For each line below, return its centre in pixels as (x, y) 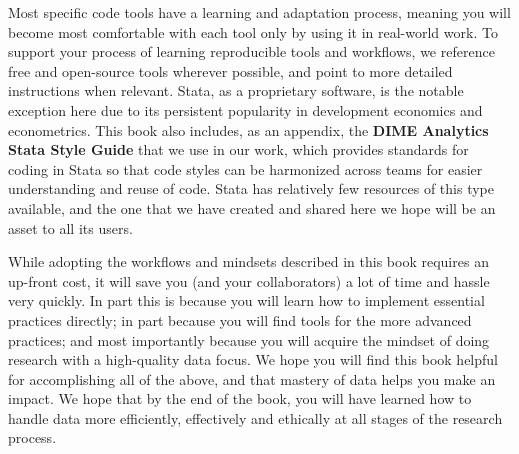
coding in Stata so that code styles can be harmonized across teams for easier (245, 168)
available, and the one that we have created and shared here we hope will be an (252, 207)
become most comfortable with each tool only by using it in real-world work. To (253, 31)
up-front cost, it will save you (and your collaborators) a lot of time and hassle (249, 280)
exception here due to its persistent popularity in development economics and (245, 109)
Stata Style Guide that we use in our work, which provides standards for (238, 149)
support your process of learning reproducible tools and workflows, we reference (251, 51)
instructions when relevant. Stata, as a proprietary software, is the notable (236, 90)
